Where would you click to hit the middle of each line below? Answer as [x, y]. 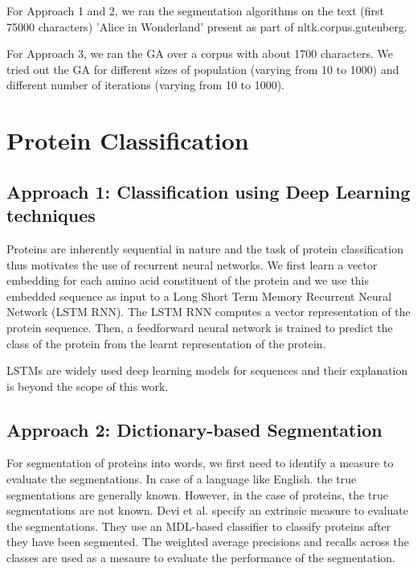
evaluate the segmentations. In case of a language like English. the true [182, 479]
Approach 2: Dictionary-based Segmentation [194, 429]
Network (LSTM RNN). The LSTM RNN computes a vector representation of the [208, 312]
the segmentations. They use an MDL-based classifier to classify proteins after [199, 526]
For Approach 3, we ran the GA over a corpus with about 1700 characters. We [200, 53]
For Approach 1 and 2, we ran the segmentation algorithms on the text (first [196, 10]
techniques [51, 215]
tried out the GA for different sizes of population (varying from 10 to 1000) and [203, 69]
